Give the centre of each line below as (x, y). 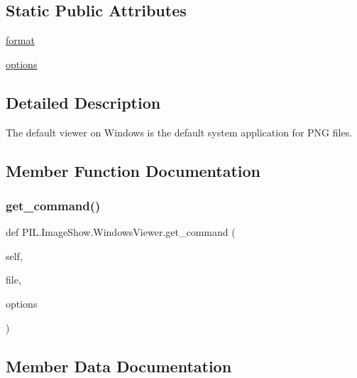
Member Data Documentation (119, 366)
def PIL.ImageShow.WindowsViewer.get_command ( (121, 232)
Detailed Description (83, 102)
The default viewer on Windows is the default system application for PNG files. (179, 132)
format (20, 40)
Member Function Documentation (133, 170)
